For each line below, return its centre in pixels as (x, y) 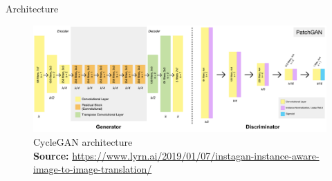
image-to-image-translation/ (93, 169)
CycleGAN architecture (83, 142)
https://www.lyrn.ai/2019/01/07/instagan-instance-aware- (196, 155)
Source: (51, 155)
